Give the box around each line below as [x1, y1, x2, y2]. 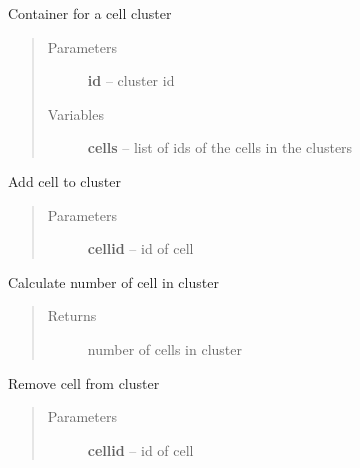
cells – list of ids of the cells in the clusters [87, 137, 353, 158]
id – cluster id [87, 70, 175, 91]
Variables [47, 103, 104, 124]
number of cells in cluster [87, 338, 243, 359]
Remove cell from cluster [8, 372, 160, 393]
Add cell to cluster [8, 170, 121, 191]
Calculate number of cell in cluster [8, 271, 219, 292]
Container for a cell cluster [8, 3, 172, 23]
